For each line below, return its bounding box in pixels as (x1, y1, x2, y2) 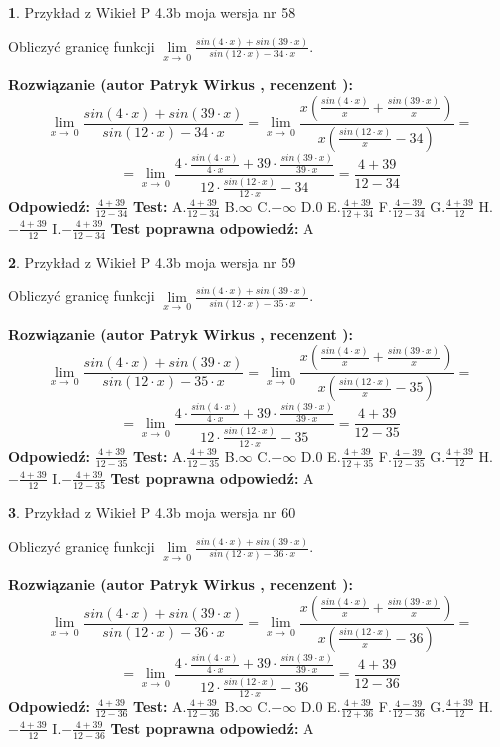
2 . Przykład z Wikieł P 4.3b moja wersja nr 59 (8, 251, 296, 272)
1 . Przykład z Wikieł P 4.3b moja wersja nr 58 (8, 2, 296, 22)
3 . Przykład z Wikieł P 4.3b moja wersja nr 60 (8, 502, 296, 523)
